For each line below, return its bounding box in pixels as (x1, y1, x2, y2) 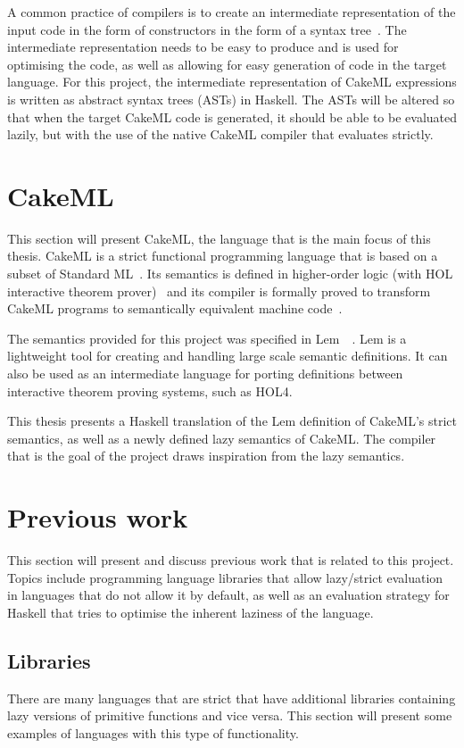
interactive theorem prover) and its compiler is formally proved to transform (7, 281, 431, 300)
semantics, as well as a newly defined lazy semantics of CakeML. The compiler (7, 428, 436, 447)
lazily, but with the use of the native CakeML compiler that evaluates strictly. (7, 125, 434, 144)
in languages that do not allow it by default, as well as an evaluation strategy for (7, 586, 450, 604)
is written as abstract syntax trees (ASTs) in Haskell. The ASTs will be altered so (7, 89, 455, 108)
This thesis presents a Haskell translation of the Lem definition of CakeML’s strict (7, 411, 457, 430)
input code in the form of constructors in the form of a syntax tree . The (7, 20, 407, 38)
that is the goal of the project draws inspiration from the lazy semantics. (7, 446, 405, 465)
